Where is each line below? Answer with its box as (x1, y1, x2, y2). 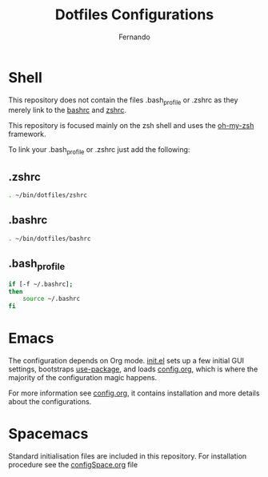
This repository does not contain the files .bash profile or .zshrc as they (8, 94, 238, 106)
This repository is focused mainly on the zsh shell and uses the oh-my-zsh (8, 121, 254, 130)
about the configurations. (8, 397, 92, 407)
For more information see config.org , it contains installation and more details (8, 388, 260, 398)
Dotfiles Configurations (54, 6, 214, 24)
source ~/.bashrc (22, 295, 81, 303)
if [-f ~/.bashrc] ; (8, 280, 74, 288)
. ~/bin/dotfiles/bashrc (8, 234, 91, 243)
